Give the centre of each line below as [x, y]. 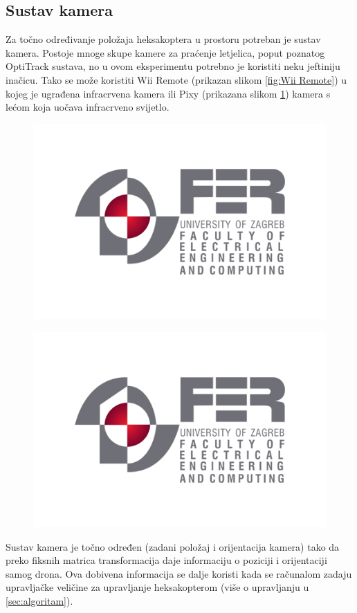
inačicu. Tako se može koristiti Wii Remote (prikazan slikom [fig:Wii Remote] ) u [176, 79]
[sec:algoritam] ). [39, 601]
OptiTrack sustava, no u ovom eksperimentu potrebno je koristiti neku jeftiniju [173, 66]
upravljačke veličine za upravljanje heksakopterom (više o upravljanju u [157, 587]
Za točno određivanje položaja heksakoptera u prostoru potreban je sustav [163, 39]
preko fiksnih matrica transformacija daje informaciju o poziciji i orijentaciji [166, 560]
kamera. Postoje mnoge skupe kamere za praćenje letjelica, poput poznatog [165, 52]
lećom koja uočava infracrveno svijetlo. [88, 107]
